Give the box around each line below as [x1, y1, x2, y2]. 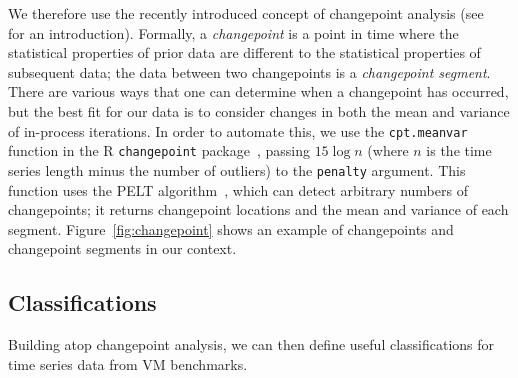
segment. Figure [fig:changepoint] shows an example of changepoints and [8, 218, 454, 239]
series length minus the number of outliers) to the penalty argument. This [8, 159, 466, 180]
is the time [426, 140, 492, 161]
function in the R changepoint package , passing [8, 140, 310, 161]
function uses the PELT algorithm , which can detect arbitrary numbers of [8, 179, 468, 200]
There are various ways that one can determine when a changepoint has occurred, [8, 81, 509, 102]
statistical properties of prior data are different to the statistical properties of [8, 42, 481, 63]
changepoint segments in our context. [8, 238, 237, 259]
